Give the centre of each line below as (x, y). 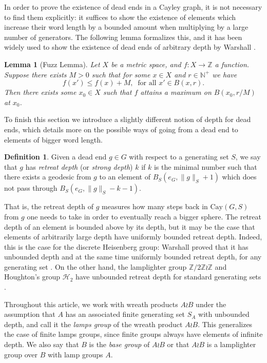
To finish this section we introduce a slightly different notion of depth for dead (128, 119)
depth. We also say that (42, 344)
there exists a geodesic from (48, 177)
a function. (232, 64)
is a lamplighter (231, 344)
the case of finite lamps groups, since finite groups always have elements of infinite (133, 334)
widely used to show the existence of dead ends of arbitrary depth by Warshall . (130, 47)
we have (225, 74)
